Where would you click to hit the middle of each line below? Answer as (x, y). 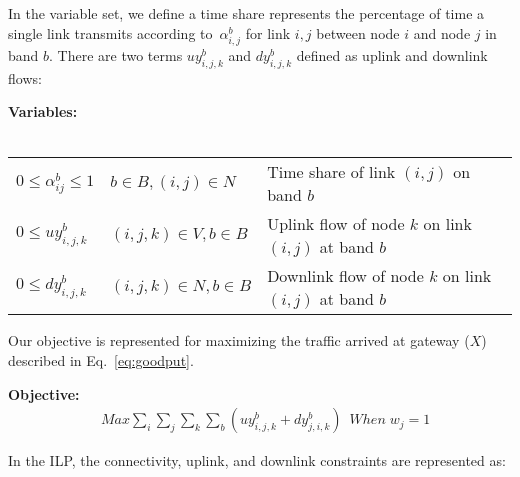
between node (358, 32)
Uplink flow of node (336, 224)
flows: (25, 77)
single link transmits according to (110, 32)
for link (268, 32)
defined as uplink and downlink (392, 54)
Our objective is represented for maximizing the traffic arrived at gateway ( (239, 340)
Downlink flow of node (345, 276)
